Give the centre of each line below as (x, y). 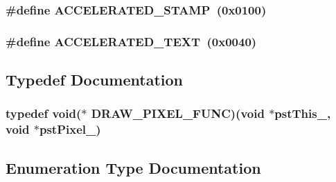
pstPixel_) (70, 129)
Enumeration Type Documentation (133, 167)
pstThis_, (303, 113)
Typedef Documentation (94, 80)
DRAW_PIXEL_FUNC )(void (178, 113)
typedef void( (44, 113)
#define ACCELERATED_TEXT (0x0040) (131, 41)
